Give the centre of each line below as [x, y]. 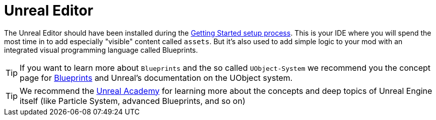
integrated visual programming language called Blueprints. [101, 50]
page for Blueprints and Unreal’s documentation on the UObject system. [156, 78]
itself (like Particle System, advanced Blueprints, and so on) [133, 101]
